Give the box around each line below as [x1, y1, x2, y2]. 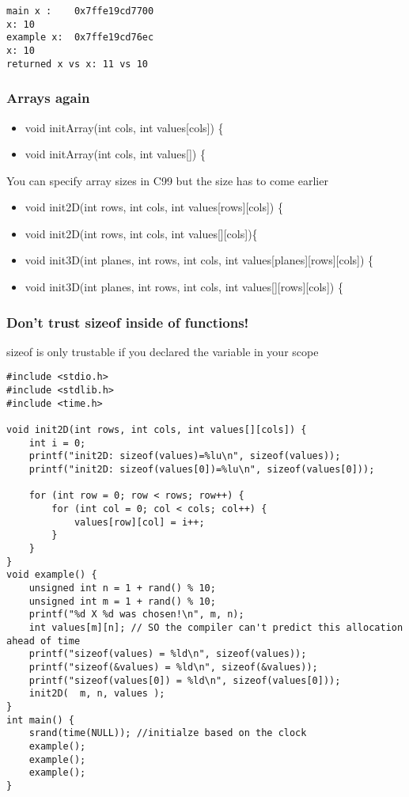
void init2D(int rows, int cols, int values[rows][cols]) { [25, 199, 283, 215]
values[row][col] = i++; [74, 516, 205, 528]
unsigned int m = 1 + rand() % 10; [28, 595, 216, 607]
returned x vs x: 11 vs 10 [6, 58, 148, 70]
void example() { [6, 569, 97, 581]
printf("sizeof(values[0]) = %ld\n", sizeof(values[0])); [28, 674, 341, 686]
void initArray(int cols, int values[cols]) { [25, 119, 224, 135]
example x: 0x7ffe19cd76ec [6, 32, 154, 44]
